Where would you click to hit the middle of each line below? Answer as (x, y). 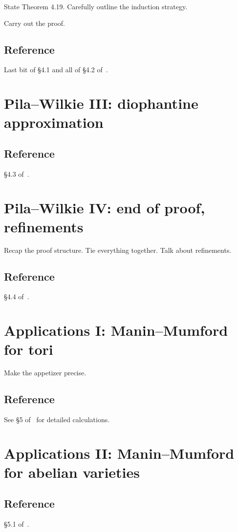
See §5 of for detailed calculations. (57, 419)
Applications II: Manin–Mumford (119, 453)
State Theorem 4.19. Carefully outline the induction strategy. (96, 6)
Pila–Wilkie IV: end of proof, (105, 207)
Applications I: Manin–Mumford (116, 330)
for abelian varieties (72, 472)
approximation (54, 122)
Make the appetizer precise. (45, 373)
